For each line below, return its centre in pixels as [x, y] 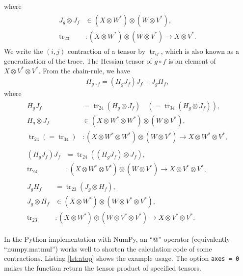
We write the [24, 51]
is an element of [192, 61]
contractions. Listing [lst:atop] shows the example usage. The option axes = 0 [122, 258]
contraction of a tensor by [107, 51]
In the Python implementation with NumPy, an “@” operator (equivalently [117, 239]
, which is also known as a [200, 51]
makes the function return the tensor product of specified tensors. [103, 268]
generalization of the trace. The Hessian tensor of [78, 61]
